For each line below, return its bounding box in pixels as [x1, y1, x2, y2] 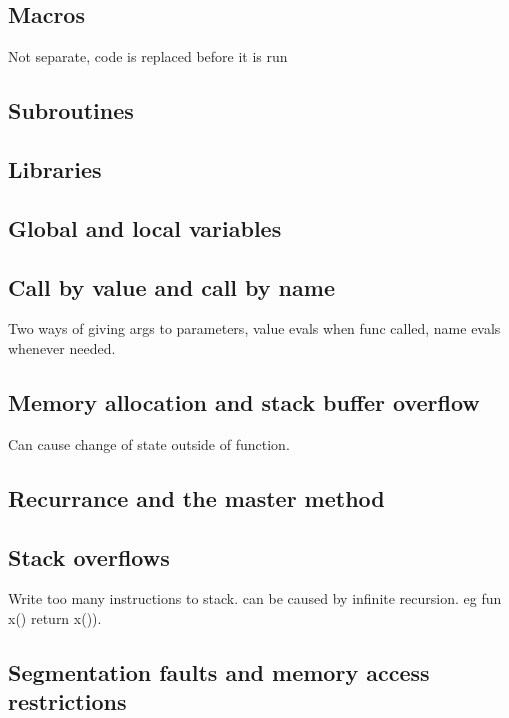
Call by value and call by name [8, 271, 335, 302]
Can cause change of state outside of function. [8, 433, 290, 454]
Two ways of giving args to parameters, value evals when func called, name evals [8, 318, 501, 339]
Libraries [8, 153, 102, 184]
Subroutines [8, 95, 134, 126]
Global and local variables [8, 212, 282, 243]
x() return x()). [8, 607, 102, 628]
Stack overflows [8, 541, 170, 572]
